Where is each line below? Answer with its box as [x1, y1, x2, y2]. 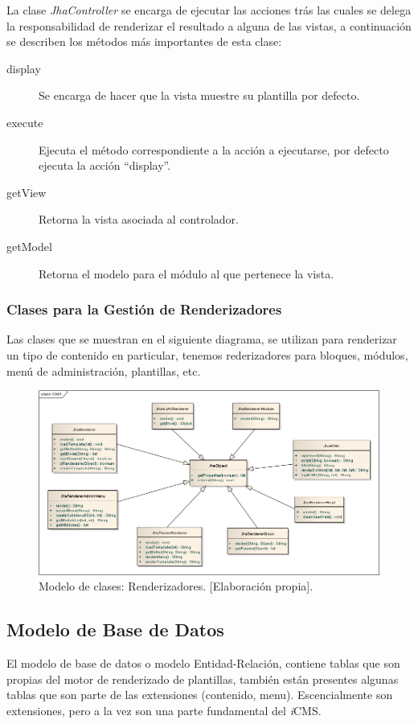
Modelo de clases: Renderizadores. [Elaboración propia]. [39, 578, 313, 594]
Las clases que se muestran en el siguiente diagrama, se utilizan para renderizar [6, 331, 397, 348]
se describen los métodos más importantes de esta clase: [6, 33, 282, 50]
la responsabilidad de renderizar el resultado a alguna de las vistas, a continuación [6, 17, 412, 34]
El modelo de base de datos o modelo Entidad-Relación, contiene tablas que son [6, 654, 400, 671]
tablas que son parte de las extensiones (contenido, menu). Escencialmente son [6, 686, 393, 703]
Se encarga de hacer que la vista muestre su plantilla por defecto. [39, 87, 360, 104]
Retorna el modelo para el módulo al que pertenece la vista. [39, 265, 334, 282]
